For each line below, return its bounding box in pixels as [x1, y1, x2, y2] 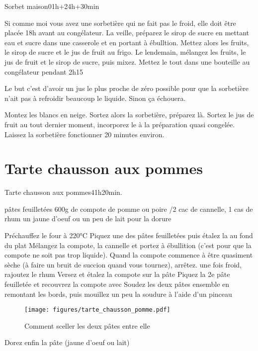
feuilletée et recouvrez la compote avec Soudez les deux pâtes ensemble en [4, 279, 230, 289]
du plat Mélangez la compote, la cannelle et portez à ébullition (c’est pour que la [4, 240, 252, 250]
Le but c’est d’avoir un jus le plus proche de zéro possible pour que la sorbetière [4, 83, 249, 93]
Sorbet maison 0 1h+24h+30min [4, 1, 99, 11]
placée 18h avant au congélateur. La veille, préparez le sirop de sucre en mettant [4, 27, 250, 38]
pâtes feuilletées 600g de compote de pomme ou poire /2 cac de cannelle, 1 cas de [4, 203, 253, 214]
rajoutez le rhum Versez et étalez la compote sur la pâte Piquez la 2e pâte [4, 269, 230, 279]
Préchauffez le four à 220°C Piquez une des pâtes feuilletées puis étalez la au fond [4, 230, 253, 241]
